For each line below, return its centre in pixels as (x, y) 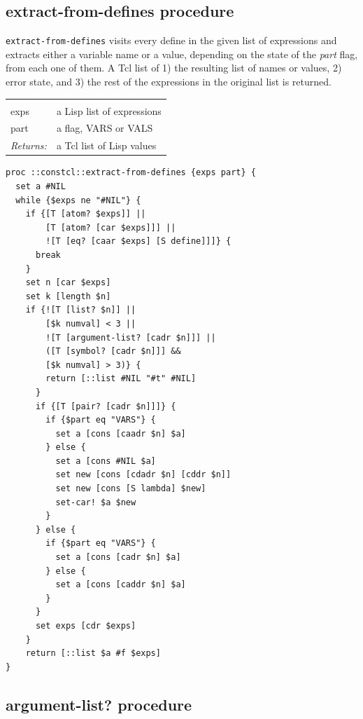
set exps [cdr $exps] (86, 626)
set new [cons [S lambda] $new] (131, 489)
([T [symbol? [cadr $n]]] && (113, 351)
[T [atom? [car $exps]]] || (111, 227)
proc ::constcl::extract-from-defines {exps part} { (131, 173)
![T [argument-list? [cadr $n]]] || (131, 337)
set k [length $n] (68, 296)
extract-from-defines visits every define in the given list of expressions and (171, 40)
